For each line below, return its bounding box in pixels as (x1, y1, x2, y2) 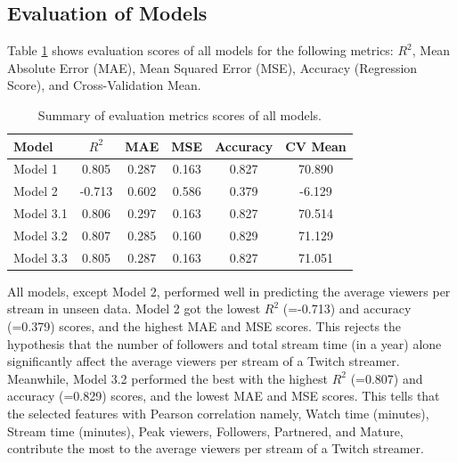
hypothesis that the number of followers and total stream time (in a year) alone (7, 334, 442, 353)
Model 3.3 (13, 248, 68, 266)
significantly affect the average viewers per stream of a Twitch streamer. (7, 352, 400, 370)
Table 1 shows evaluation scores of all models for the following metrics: (7, 41, 394, 60)
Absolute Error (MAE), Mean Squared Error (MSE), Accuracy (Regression (7, 58, 418, 77)
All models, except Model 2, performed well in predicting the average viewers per (7, 281, 451, 300)
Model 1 (13, 159, 58, 178)
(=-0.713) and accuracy (282, 299, 412, 318)
